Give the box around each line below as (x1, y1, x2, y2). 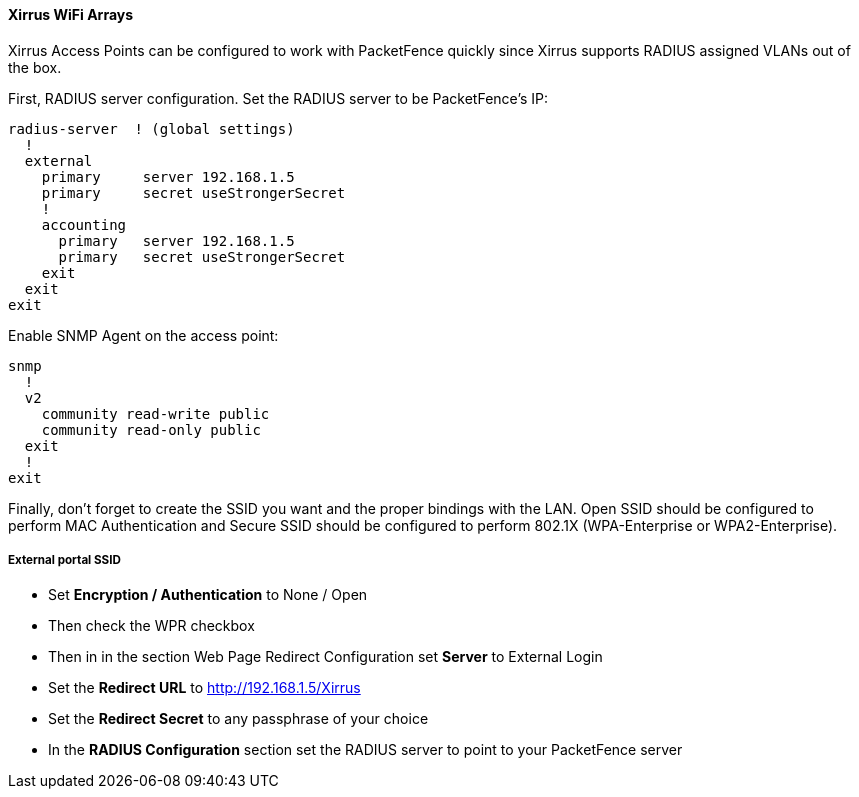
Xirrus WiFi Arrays (8, 6, 134, 23)
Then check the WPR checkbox (48, 617, 255, 635)
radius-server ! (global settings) (8, 120, 295, 137)
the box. (8, 58, 62, 76)
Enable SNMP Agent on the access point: (8, 326, 279, 344)
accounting (41, 216, 127, 233)
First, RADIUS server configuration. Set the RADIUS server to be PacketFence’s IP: (8, 89, 549, 107)
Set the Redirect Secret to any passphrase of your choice (48, 710, 429, 728)
